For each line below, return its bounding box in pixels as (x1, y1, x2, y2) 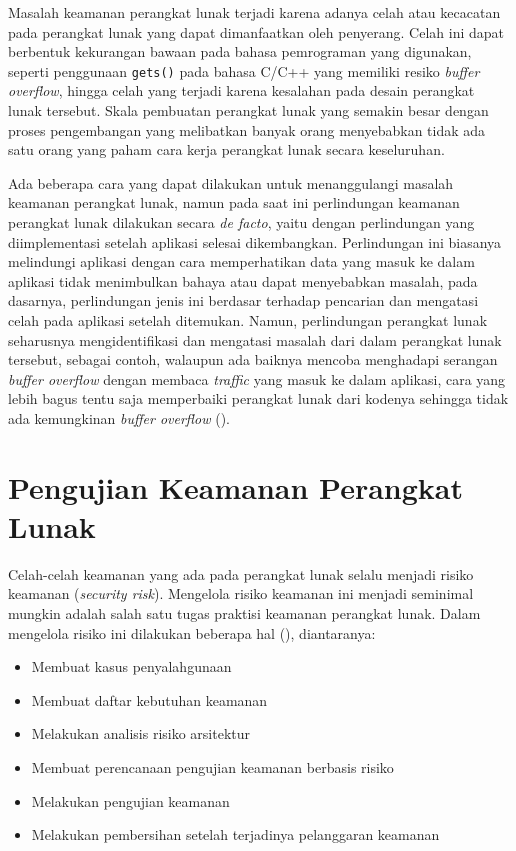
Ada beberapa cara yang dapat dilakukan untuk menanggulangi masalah (8, 172, 454, 193)
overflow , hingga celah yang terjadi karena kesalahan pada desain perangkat (8, 80, 475, 101)
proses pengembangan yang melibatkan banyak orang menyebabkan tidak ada (8, 119, 486, 140)
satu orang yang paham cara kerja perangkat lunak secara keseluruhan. (8, 139, 445, 160)
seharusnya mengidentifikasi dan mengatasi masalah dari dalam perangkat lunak (8, 329, 502, 350)
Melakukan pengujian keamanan (31, 790, 230, 811)
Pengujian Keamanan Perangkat (8, 466, 464, 507)
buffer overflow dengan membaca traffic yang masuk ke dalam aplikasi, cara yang (8, 368, 506, 389)
